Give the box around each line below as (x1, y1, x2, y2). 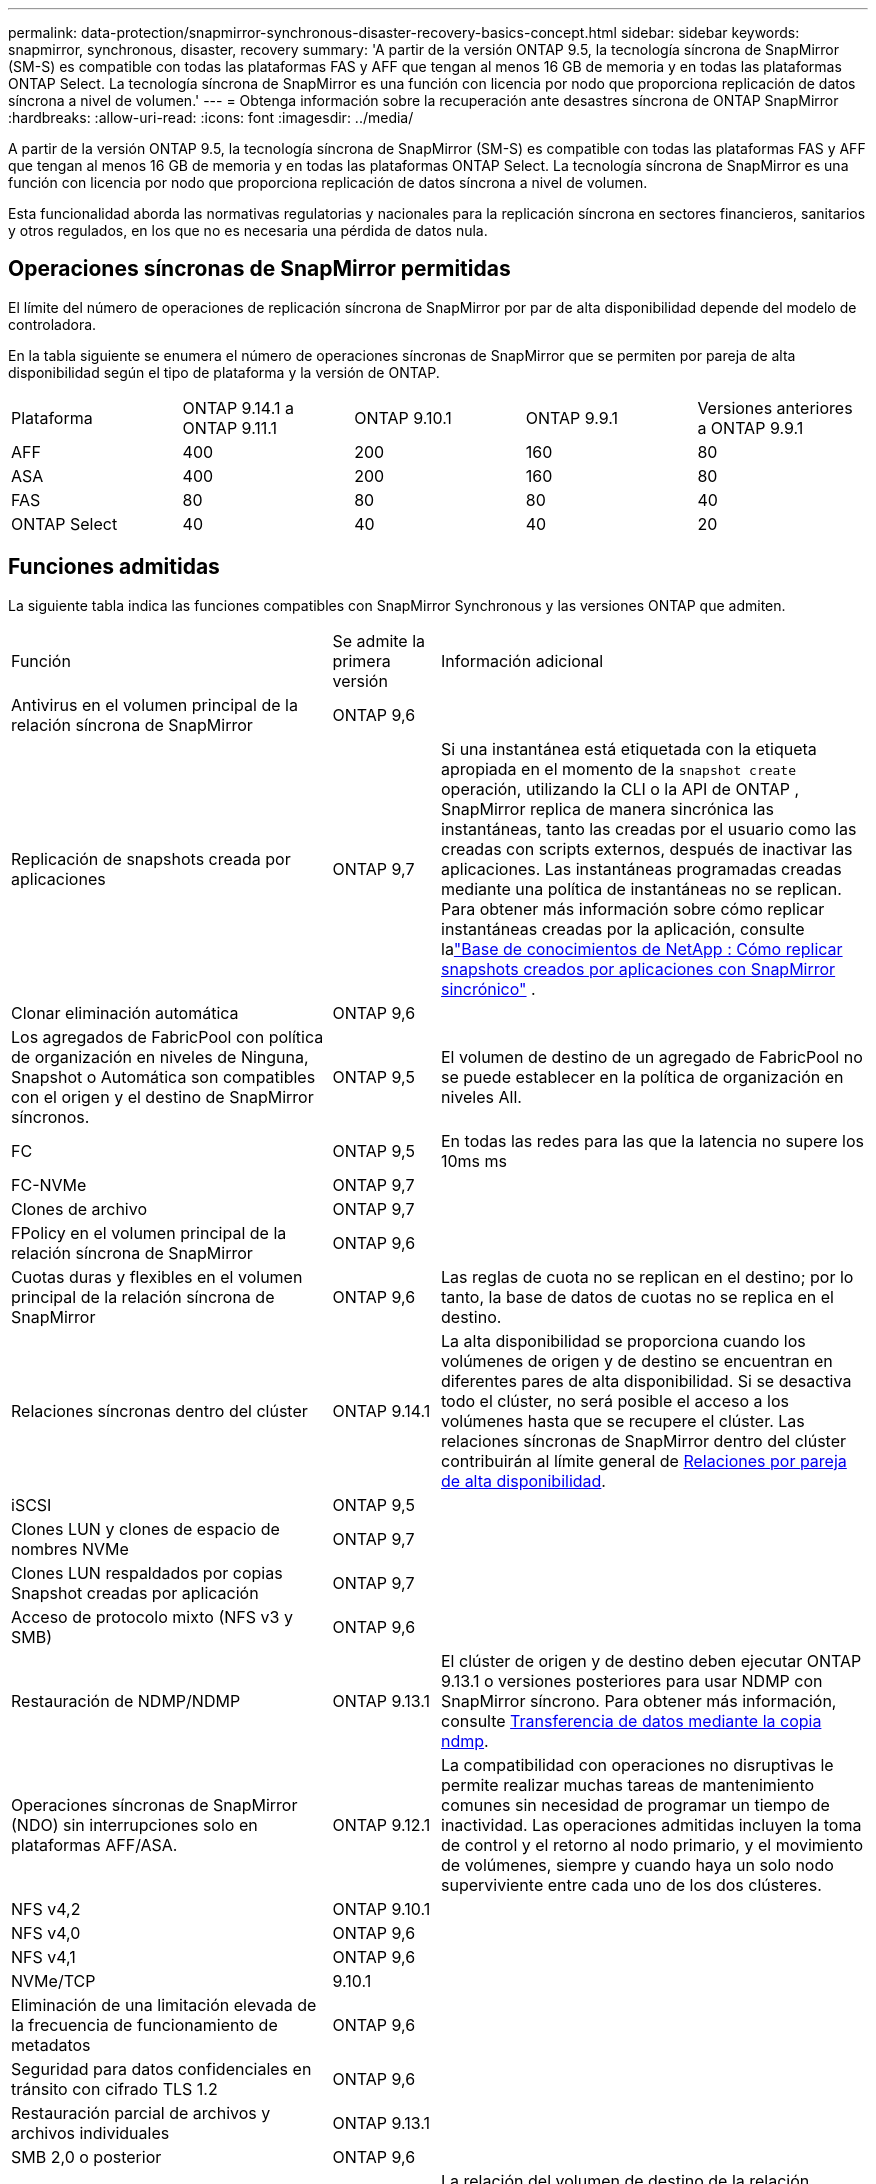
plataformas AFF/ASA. (11, 1834, 178, 1855)
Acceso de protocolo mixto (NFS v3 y (11, 1606, 293, 1627)
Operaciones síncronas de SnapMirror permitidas (8, 256, 511, 282)
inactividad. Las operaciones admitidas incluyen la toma (441, 1814, 862, 1835)
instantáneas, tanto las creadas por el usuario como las (441, 818, 857, 839)
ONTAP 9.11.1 (182, 417, 278, 438)
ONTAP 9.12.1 (332, 1814, 431, 1835)
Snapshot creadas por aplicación (11, 1582, 259, 1603)
